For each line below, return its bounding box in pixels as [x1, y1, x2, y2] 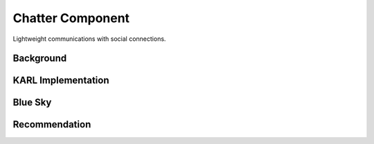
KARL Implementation [12, 75, 109, 87]
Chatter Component [12, 10, 130, 26]
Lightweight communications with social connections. [12, 35, 166, 43]
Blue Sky [12, 97, 52, 109]
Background [12, 53, 67, 64]
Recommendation [12, 118, 91, 131]
